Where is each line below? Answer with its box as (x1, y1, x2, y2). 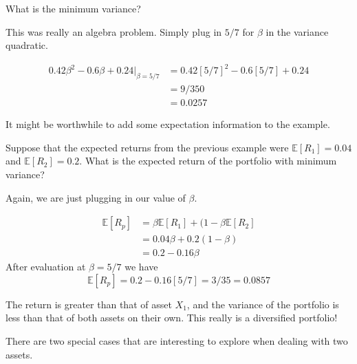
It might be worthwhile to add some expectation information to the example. (6, 117, 330, 131)
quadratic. (6, 38, 48, 52)
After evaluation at (6, 259, 86, 274)
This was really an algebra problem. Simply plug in (6, 24, 222, 39)
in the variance (266, 24, 329, 39)
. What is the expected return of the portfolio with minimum (79, 153, 337, 168)
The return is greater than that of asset (6, 297, 172, 311)
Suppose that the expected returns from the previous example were (6, 140, 289, 154)
